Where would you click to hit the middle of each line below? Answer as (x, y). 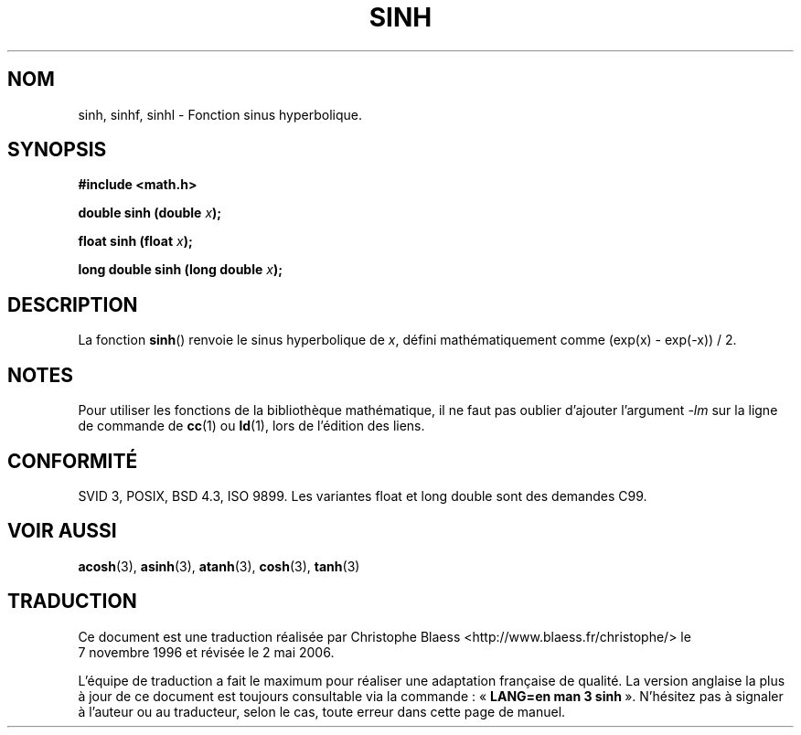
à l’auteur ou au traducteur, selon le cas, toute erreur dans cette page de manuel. (322, 711)
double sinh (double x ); (150, 213)
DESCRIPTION (73, 304)
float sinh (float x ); (135, 241)
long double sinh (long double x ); (180, 270)
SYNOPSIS (57, 150)
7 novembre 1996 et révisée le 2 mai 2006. (206, 652)
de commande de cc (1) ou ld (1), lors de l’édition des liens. (251, 426)
